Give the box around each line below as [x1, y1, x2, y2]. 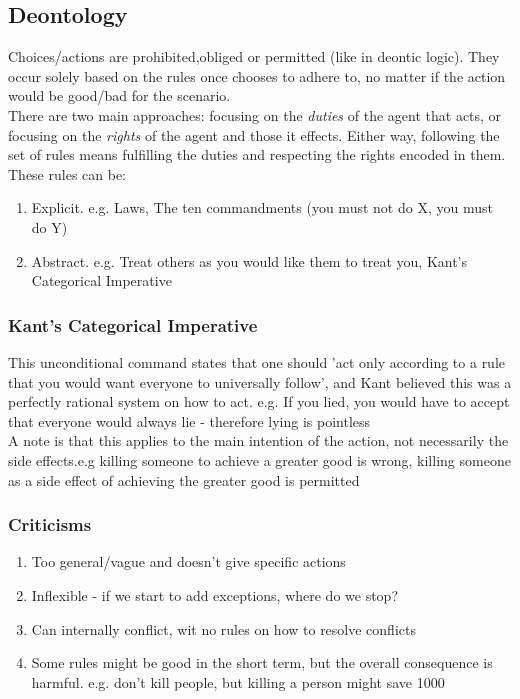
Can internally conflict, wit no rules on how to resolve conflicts [31, 618, 416, 639]
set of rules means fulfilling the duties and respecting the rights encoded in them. [8, 144, 506, 165]
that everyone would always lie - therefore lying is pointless [8, 410, 371, 431]
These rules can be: [8, 163, 127, 184]
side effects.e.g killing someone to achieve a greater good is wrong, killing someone [8, 449, 511, 470]
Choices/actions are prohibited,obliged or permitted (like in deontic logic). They [8, 46, 500, 67]
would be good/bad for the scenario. [8, 85, 231, 106]
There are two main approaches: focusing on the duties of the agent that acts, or [8, 104, 502, 125]
